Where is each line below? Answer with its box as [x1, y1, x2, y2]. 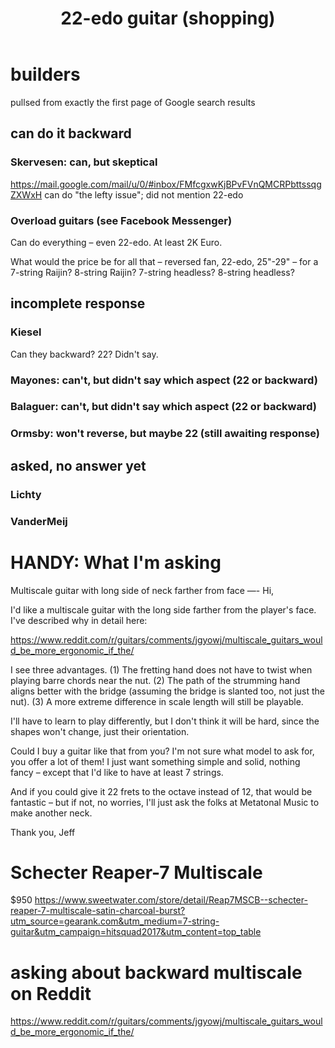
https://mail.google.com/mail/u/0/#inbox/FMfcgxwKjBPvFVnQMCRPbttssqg [10, 178, 322, 190]
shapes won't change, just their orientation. [10, 725, 190, 737]
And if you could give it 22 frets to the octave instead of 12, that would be [10, 785, 313, 797]
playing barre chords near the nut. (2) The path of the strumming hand [10, 674, 301, 686]
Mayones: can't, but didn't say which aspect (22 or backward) [10, 373, 318, 387]
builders [10, 63, 81, 86]
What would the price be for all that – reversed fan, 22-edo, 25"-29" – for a [10, 255, 319, 267]
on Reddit [10, 982, 92, 1005]
